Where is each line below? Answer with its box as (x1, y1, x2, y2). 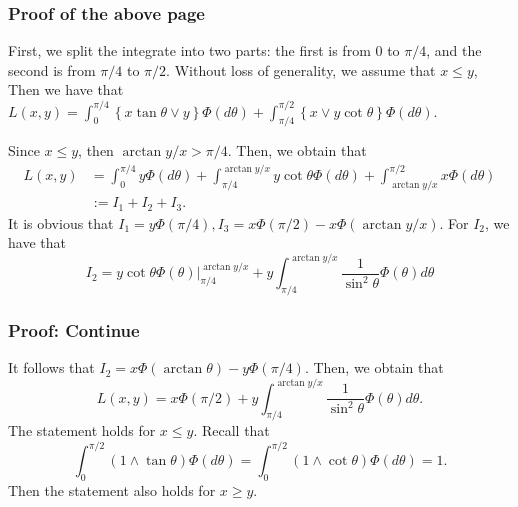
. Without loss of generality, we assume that (166, 59, 436, 80)
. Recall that (193, 420, 270, 441)
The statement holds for (8, 420, 156, 441)
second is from (8, 59, 96, 80)
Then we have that (8, 79, 124, 100)
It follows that (8, 357, 95, 378)
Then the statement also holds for (8, 480, 216, 501)
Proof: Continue (8, 318, 140, 343)
